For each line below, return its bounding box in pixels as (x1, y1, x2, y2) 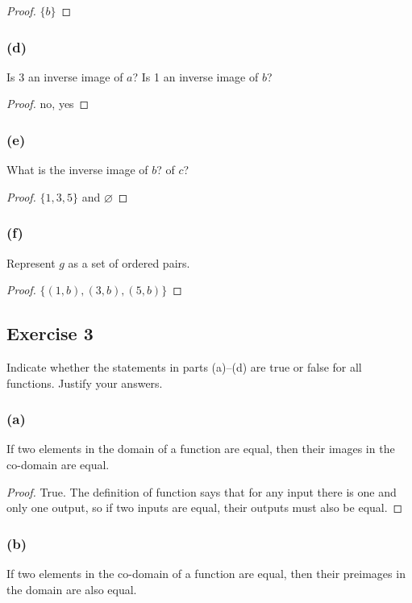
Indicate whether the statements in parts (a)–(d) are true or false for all (6, 359, 362, 376)
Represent (6, 254, 56, 271)
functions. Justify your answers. (6, 374, 163, 391)
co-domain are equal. (6, 456, 110, 473)
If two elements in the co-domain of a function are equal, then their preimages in (6, 565, 406, 582)
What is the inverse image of (6, 161, 148, 178)
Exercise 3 (6, 321, 94, 346)
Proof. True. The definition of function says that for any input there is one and (6, 483, 397, 500)
